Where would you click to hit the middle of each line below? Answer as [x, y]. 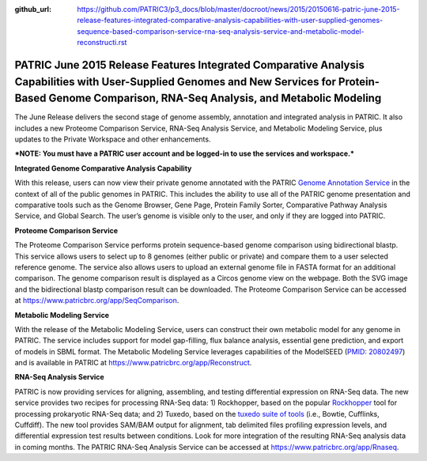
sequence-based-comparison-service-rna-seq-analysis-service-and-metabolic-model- [221, 31]
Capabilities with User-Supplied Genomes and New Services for [175, 82]
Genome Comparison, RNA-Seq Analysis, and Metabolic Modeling [215, 98]
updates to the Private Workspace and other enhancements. [113, 139]
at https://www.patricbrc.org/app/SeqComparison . [97, 300]
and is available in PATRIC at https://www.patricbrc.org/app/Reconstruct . [133, 363]
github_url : [33, 9]
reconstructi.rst [102, 43]
